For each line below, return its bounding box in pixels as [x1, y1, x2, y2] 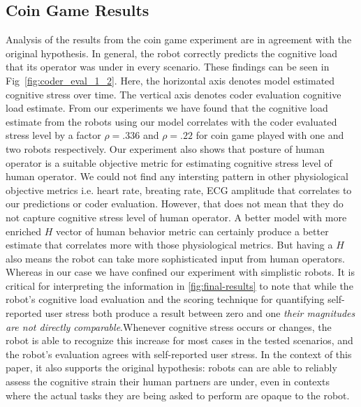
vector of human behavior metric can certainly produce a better [55, 223, 329, 238]
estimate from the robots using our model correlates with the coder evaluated [6, 114, 337, 128]
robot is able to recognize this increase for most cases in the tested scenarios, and [6, 333, 353, 348]
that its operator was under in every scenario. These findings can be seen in [6, 59, 330, 74]
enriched [6, 223, 41, 238]
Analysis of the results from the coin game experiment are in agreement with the [6, 32, 352, 47]
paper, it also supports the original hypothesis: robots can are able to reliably [6, 360, 337, 375]
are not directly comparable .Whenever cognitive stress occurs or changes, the [6, 319, 332, 334]
